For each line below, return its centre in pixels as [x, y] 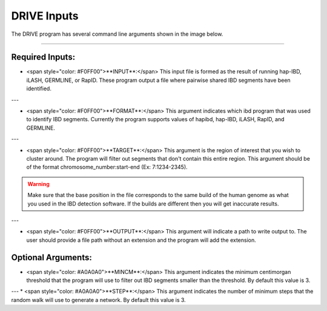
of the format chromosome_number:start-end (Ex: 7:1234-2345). [107, 167]
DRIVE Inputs [45, 16]
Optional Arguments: [51, 257]
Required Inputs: [43, 57]
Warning [38, 184]
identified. [39, 89]
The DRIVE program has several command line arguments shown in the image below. [117, 34]
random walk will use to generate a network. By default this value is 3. [98, 299]
